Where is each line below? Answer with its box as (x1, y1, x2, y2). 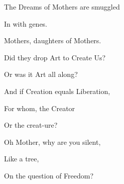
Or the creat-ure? (4, 120, 58, 130)
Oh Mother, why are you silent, (4, 136, 101, 147)
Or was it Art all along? (4, 69, 78, 79)
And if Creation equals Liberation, (4, 85, 110, 96)
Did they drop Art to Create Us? (4, 52, 106, 62)
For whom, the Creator (4, 103, 75, 113)
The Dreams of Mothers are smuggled (4, 2, 120, 12)
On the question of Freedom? (4, 170, 94, 180)
